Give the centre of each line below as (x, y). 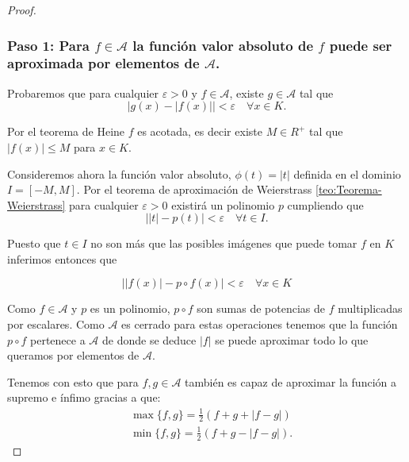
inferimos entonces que (62, 258)
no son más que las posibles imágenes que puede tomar (224, 243)
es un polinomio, (130, 308)
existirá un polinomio (223, 204)
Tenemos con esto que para (73, 381)
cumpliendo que (325, 204)
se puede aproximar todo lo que (292, 339)
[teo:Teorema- (349, 189)
